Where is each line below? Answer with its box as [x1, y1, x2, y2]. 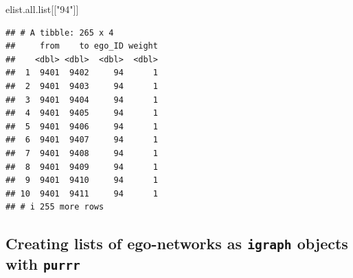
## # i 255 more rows [5, 202, 104, 212]
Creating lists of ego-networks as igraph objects [5, 233, 348, 254]
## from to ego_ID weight [5, 41, 158, 51]
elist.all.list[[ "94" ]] [5, 2, 79, 16]
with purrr [5, 253, 80, 275]
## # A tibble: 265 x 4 [5, 27, 114, 38]
